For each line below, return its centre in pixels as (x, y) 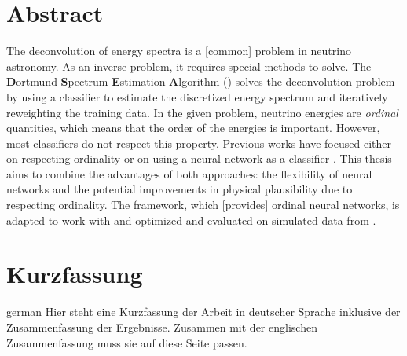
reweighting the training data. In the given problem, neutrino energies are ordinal (202, 112)
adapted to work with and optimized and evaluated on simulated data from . (191, 220)
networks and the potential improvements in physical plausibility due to (180, 189)
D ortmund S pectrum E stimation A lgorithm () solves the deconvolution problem (201, 81)
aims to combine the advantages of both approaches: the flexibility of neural (189, 173)
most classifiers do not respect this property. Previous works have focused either (199, 143)
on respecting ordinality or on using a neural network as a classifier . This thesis (199, 158)
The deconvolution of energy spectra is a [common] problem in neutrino (179, 51)
